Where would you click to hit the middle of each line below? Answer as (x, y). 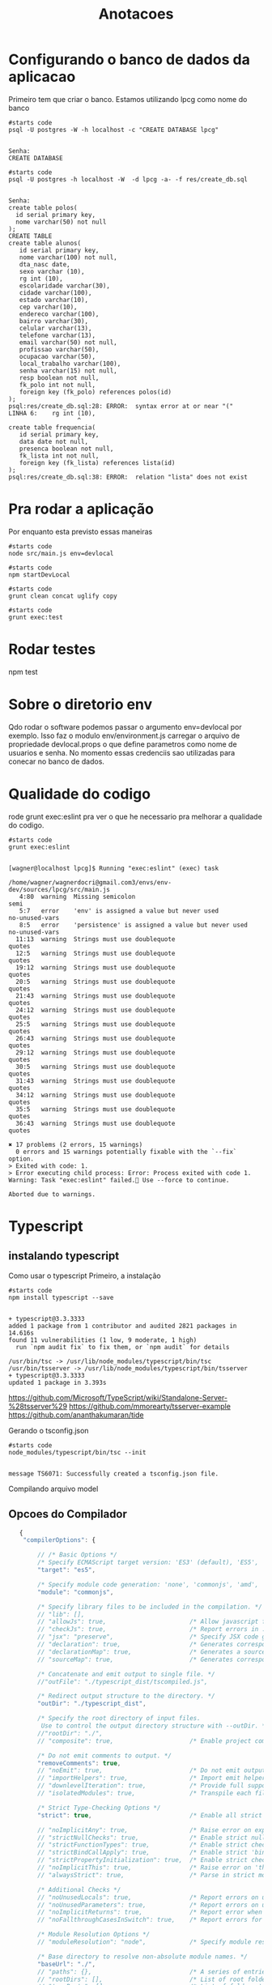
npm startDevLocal (39, 575)
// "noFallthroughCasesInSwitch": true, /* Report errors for (150, 1920)
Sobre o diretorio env (81, 705)
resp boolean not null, (59, 377)
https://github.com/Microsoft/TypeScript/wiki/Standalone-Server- (118, 1397)
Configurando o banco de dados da (130, 60)
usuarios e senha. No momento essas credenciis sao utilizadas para (122, 752)
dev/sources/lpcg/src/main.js (59, 889)
